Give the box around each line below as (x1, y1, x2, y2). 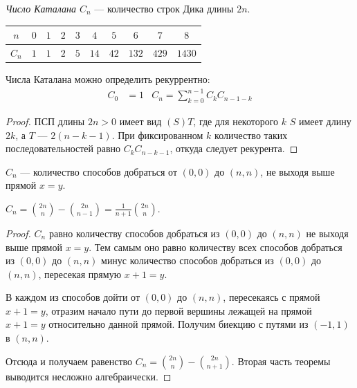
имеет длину (299, 113, 351, 128)
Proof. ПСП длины (6, 113, 85, 128)
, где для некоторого (193, 113, 279, 128)
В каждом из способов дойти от (6, 290, 140, 304)
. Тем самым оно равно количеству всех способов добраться (89, 239, 342, 254)
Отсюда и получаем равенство (6, 353, 133, 368)
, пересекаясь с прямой (223, 290, 320, 304)
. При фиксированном (111, 127, 203, 142)
